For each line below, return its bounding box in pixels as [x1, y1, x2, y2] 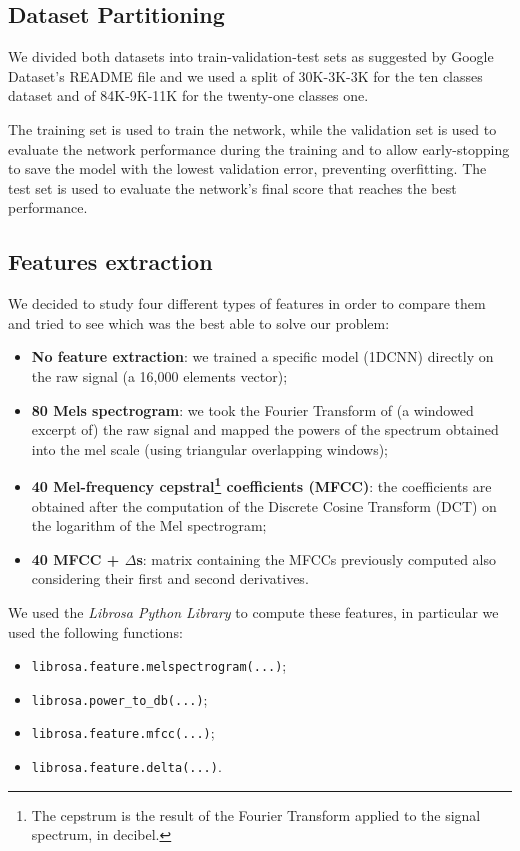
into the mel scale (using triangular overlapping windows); [31, 438, 388, 459]
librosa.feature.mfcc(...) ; [31, 722, 215, 743]
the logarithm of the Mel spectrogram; [31, 515, 267, 536]
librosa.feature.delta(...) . [31, 756, 222, 777]
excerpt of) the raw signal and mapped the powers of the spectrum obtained [31, 419, 499, 440]
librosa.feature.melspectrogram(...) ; [31, 655, 287, 676]
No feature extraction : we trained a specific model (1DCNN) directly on [31, 346, 494, 367]
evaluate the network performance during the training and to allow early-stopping [8, 138, 510, 159]
